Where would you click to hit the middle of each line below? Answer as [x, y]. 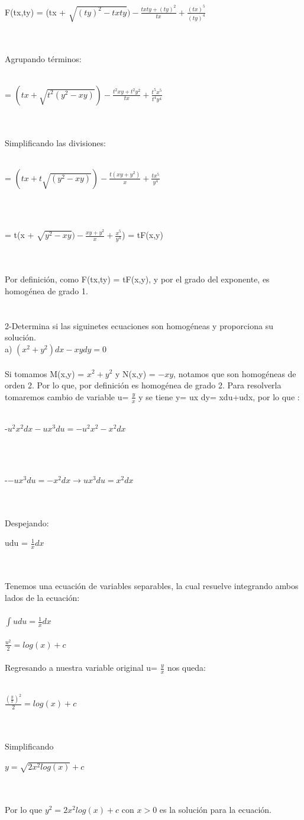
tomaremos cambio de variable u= [67, 396]
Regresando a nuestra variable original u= [81, 668]
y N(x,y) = [135, 373]
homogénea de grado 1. [46, 291]
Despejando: [27, 522]
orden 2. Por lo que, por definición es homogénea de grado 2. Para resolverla [143, 385]
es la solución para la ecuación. [216, 809]
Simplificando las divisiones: [55, 142]
